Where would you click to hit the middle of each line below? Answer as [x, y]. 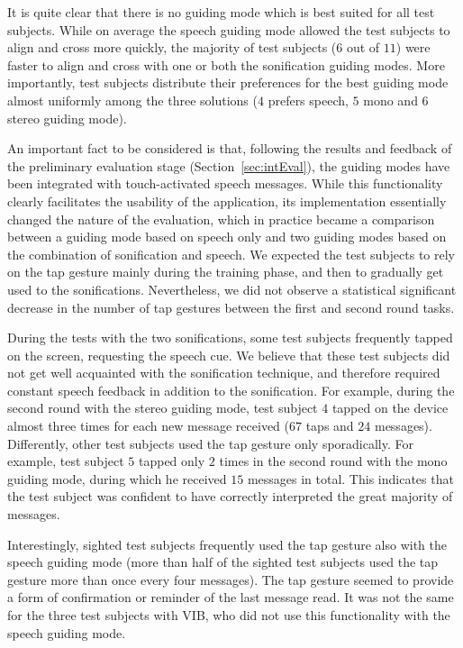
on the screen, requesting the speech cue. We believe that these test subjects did [229, 355]
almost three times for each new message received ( [148, 426]
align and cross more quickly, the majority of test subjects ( [172, 47]
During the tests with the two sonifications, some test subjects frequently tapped [230, 338]
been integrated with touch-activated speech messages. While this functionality [225, 183]
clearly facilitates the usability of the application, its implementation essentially [227, 201]
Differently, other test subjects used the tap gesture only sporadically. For [211, 443]
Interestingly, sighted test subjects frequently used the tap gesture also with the [227, 544]
